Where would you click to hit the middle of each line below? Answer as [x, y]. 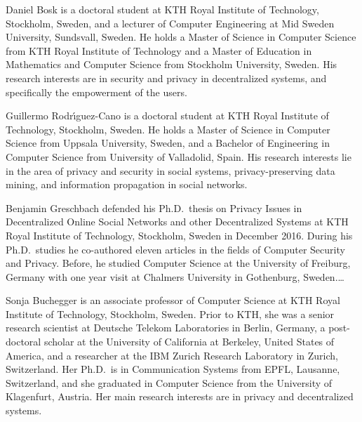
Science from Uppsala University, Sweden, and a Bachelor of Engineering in [168, 143]
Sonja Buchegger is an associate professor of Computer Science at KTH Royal [173, 300]
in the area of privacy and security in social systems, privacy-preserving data [170, 170]
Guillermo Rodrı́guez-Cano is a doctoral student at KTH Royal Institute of [167, 116]
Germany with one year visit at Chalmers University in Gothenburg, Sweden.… [175, 276]
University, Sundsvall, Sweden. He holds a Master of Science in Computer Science [181, 37]
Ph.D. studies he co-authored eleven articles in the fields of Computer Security [175, 249]
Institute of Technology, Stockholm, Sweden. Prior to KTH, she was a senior [170, 314]
